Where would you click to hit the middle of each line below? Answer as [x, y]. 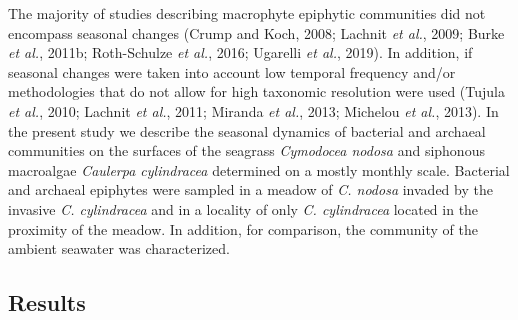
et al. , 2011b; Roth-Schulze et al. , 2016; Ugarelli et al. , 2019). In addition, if [240, 52]
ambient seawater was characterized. [119, 248]
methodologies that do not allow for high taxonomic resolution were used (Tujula [256, 91]
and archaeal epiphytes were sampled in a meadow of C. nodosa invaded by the [250, 189]
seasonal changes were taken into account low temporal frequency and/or [232, 71]
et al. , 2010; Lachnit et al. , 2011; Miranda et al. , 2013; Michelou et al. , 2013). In [253, 110]
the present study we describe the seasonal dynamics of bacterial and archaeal [247, 130]
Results [47, 302]
